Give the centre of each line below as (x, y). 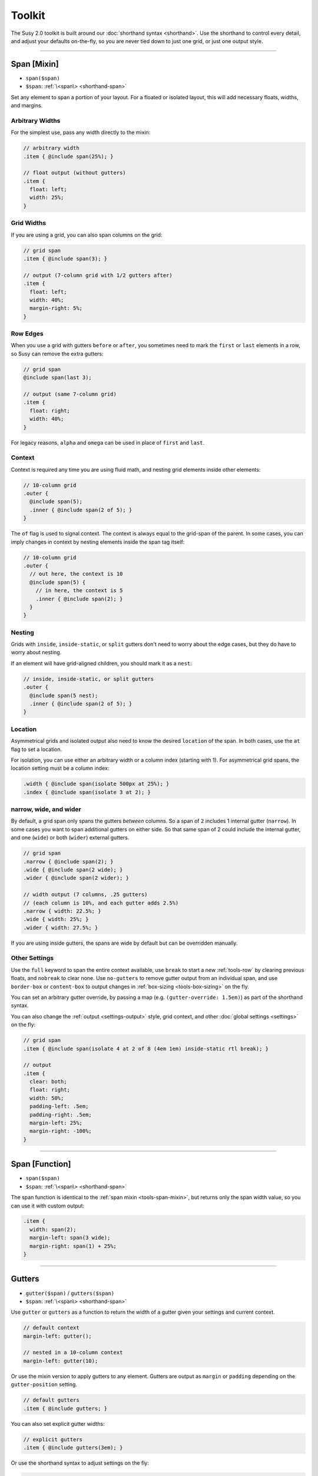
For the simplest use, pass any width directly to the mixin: (81, 132)
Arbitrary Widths (36, 120)
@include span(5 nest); (64, 695)
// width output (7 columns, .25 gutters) (85, 895)
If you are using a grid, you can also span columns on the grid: (87, 235)
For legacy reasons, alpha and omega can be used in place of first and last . (108, 442)
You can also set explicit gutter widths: (58, 1423)
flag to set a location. (37, 749)
